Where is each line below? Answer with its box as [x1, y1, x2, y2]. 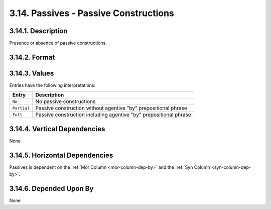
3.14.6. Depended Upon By [9, 184, 94, 193]
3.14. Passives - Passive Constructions [9, 8, 174, 19]
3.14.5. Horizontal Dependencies [9, 151, 113, 159]
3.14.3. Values [9, 69, 54, 77]
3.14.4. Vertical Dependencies [9, 125, 105, 133]
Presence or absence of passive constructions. [9, 40, 107, 46]
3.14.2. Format [9, 53, 55, 61]
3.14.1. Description [9, 27, 68, 35]
